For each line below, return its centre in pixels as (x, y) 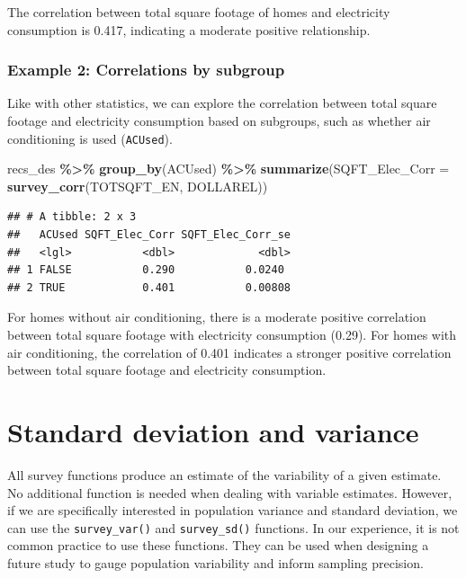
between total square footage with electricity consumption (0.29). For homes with (232, 334)
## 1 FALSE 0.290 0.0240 (146, 270)
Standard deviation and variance (213, 431)
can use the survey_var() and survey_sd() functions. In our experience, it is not (233, 527)
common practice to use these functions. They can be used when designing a (218, 545)
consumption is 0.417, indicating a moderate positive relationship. (189, 29)
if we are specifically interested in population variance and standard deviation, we (233, 510)
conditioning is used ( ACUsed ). (90, 138)
